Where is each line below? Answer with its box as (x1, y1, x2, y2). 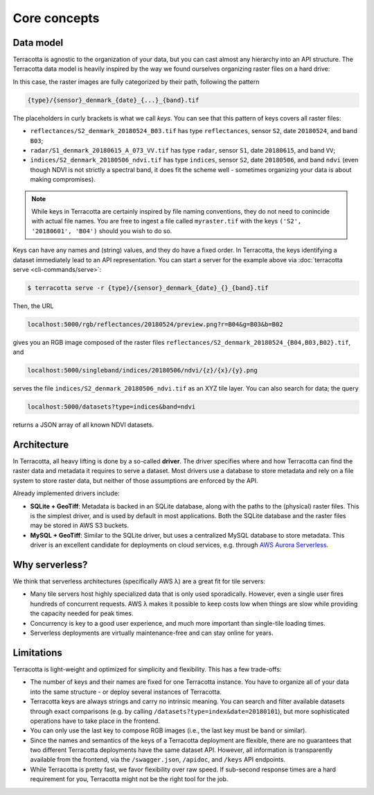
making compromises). (30, 176, 96, 184)
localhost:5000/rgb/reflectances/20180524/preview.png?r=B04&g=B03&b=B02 (27, 320, 283, 328)
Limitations (12, 647, 62, 658)
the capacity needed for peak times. (30, 609, 134, 617)
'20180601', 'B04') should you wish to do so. (31, 226, 172, 235)
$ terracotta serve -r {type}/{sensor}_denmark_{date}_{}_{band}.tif (27, 284, 269, 291)
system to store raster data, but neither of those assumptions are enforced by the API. (12, 476, 259, 485)
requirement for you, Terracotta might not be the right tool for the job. (30, 775, 229, 783)
